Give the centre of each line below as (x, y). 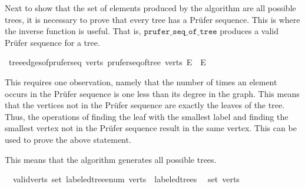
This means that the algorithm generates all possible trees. (111, 159)
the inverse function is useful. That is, (73, 31)
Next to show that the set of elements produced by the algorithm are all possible (150, 8)
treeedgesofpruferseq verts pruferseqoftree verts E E (107, 62)
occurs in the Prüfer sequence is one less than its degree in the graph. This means (152, 93)
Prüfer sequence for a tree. (52, 42)
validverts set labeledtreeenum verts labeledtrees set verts (126, 179)
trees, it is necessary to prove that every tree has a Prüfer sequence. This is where (152, 19)
